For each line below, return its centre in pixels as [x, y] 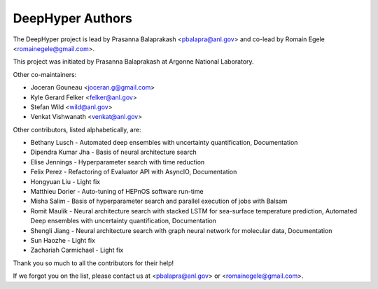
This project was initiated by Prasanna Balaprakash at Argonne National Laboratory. [134, 62]
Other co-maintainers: [45, 74]
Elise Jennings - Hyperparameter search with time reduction [118, 162]
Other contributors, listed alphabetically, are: [77, 129]
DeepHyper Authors [73, 18]
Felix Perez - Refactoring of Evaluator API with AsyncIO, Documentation [134, 172]
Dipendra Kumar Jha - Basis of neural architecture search [113, 152]
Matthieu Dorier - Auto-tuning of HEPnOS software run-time [117, 192]
